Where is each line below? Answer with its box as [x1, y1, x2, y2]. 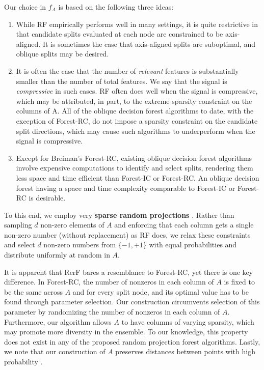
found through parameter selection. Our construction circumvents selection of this [4, 296, 260, 307]
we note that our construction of [4, 346, 105, 357]
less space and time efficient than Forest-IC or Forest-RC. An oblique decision [16, 172, 259, 183]
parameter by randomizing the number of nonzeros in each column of [4, 306, 220, 317]
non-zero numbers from [43, 239, 116, 250]
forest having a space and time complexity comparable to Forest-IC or [16, 182, 235, 193]
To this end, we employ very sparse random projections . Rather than [4, 209, 234, 220]
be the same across [4, 286, 63, 297]
